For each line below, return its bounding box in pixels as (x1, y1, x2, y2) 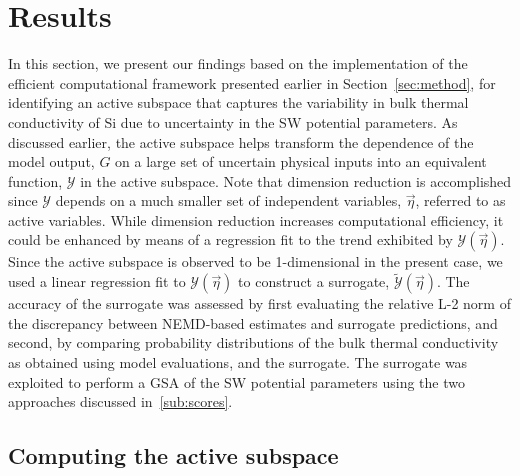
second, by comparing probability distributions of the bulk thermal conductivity (8, 332, 499, 353)
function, (8, 170, 63, 191)
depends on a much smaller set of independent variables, (55, 190, 402, 211)
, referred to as (415, 190, 506, 211)
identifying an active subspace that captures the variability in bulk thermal (8, 92, 469, 113)
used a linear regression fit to (8, 271, 186, 292)
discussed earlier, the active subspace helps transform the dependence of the (8, 131, 474, 152)
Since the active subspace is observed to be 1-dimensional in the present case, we (8, 251, 503, 272)
